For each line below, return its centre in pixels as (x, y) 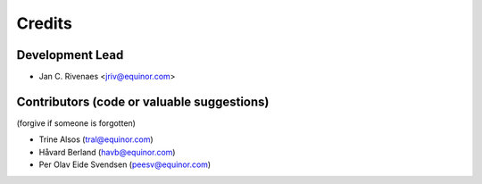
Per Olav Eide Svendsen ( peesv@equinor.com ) (125, 164)
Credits (45, 23)
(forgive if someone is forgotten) (76, 123)
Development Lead (70, 55)
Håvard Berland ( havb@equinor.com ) (107, 152)
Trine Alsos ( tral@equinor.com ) (96, 139)
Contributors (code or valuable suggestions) (143, 101)
